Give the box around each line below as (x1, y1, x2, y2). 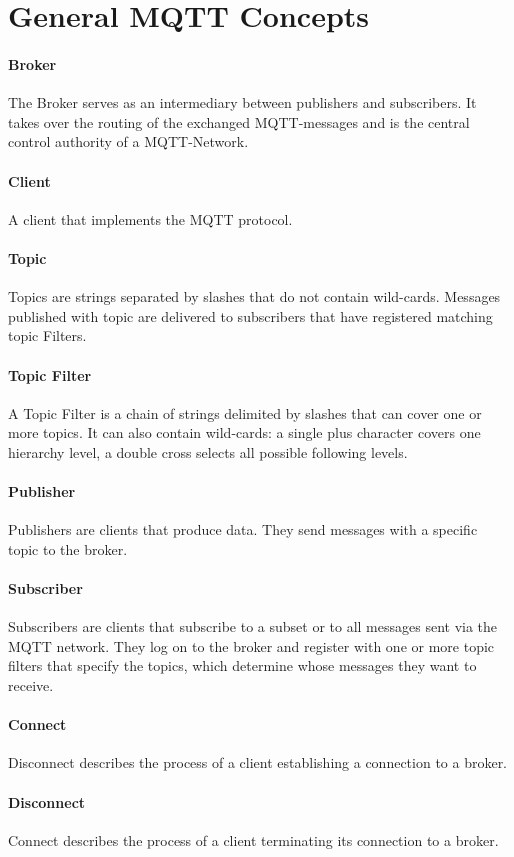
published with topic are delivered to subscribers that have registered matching (8, 305, 493, 326)
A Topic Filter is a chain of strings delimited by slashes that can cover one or (8, 402, 482, 423)
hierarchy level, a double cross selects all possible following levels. (8, 441, 408, 462)
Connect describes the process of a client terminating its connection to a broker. (8, 829, 499, 850)
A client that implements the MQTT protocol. (8, 208, 293, 229)
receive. (8, 675, 54, 696)
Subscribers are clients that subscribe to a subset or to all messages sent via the (8, 616, 498, 637)
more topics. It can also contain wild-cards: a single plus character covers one (8, 422, 481, 443)
